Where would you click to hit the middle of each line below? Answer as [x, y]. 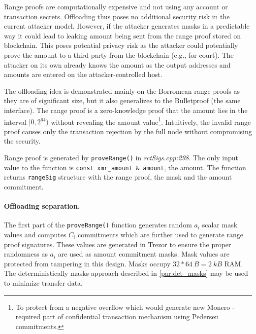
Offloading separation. [42, 206]
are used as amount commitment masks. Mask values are [144, 254]
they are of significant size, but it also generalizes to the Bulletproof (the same [122, 100]
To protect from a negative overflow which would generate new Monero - [125, 307]
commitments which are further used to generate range [160, 234]
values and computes [35, 234]
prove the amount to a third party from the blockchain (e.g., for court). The [119, 55]
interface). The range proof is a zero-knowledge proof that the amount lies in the [126, 110]
